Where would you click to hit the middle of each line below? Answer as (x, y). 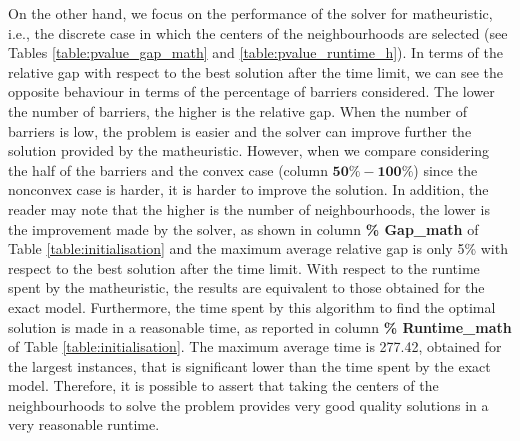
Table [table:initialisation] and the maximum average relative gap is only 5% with (258, 248)
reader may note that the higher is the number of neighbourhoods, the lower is (249, 208)
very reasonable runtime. (84, 424)
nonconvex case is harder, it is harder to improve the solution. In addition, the (248, 189)
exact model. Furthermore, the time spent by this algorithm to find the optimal (252, 306)
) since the (445, 169)
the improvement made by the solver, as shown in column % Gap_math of (243, 228)
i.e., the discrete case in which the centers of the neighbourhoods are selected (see (258, 32)
